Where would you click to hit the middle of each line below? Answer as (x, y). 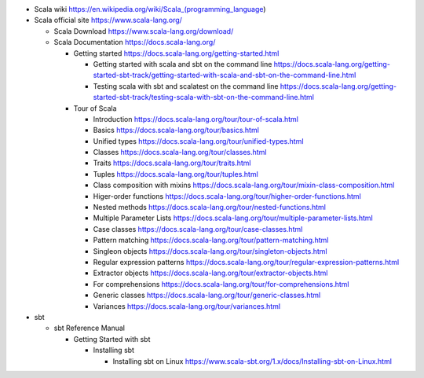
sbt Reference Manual (90, 328)
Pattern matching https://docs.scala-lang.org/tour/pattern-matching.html (211, 240)
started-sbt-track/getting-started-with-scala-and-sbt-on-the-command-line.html (225, 75)
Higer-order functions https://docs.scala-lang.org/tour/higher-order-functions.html (227, 196)
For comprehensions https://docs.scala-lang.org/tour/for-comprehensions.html (221, 284)
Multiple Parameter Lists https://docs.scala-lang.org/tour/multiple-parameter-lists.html (233, 218)
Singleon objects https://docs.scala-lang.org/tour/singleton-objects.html (210, 251)
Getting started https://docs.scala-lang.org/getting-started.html (176, 53)
